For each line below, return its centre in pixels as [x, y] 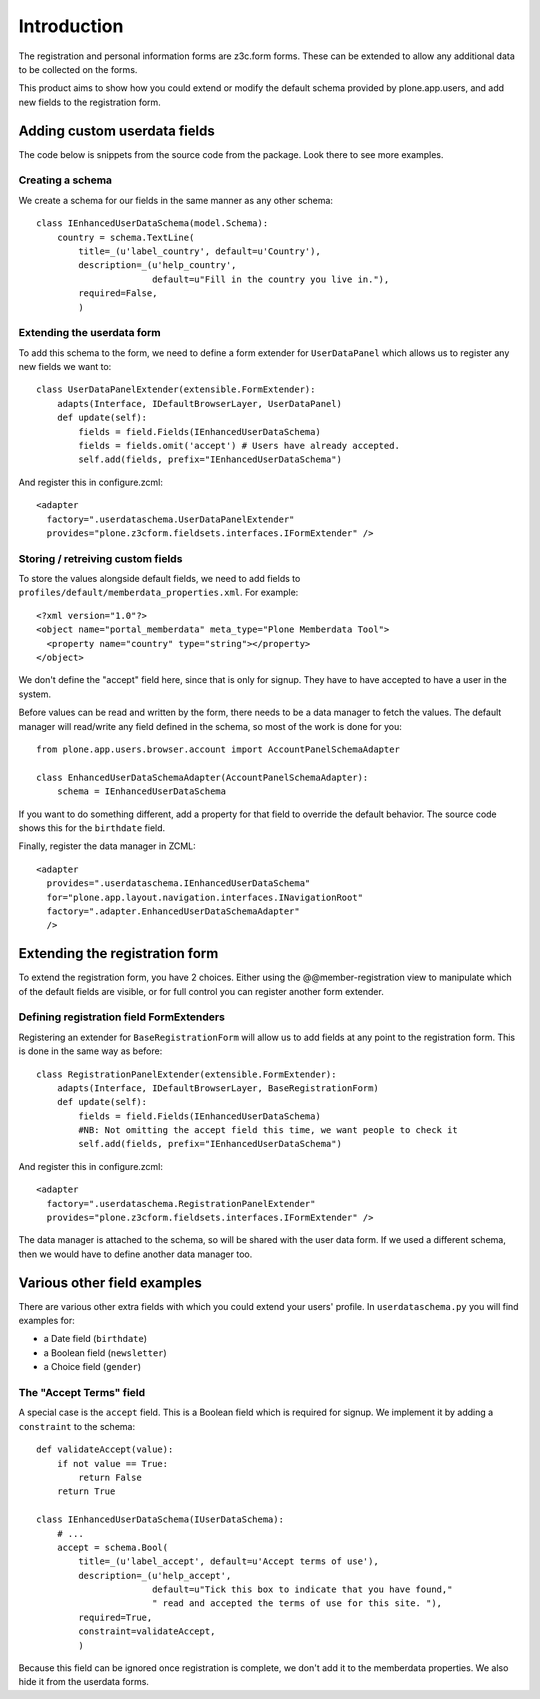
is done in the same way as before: [90, 1051]
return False [110, 1477]
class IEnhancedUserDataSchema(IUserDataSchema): [160, 1519]
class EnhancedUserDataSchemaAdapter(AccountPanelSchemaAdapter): [202, 777]
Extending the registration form [118, 953]
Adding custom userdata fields [116, 130]
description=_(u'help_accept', [155, 1575]
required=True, [115, 1617]
